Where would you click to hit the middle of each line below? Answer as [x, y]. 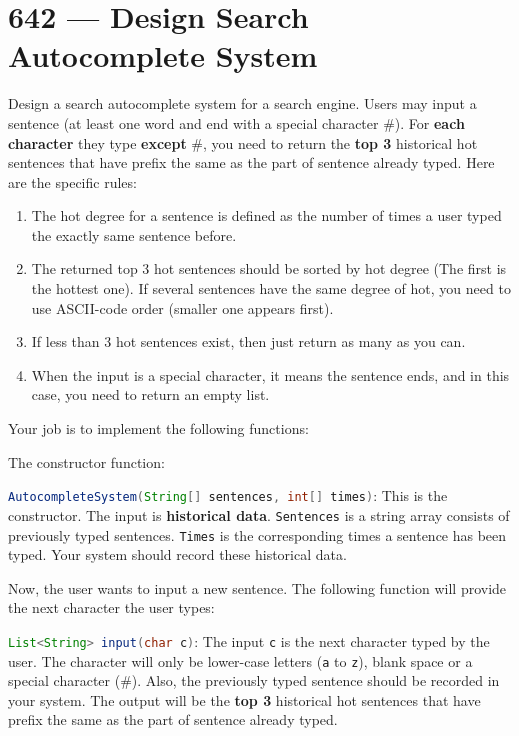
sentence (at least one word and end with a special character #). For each [236, 122]
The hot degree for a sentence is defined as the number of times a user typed [266, 215]
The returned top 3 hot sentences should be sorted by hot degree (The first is [269, 268]
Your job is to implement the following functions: [158, 428]
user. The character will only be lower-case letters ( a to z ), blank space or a [240, 660]
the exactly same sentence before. [134, 234]
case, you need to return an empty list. [150, 394]
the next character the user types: [111, 607]
